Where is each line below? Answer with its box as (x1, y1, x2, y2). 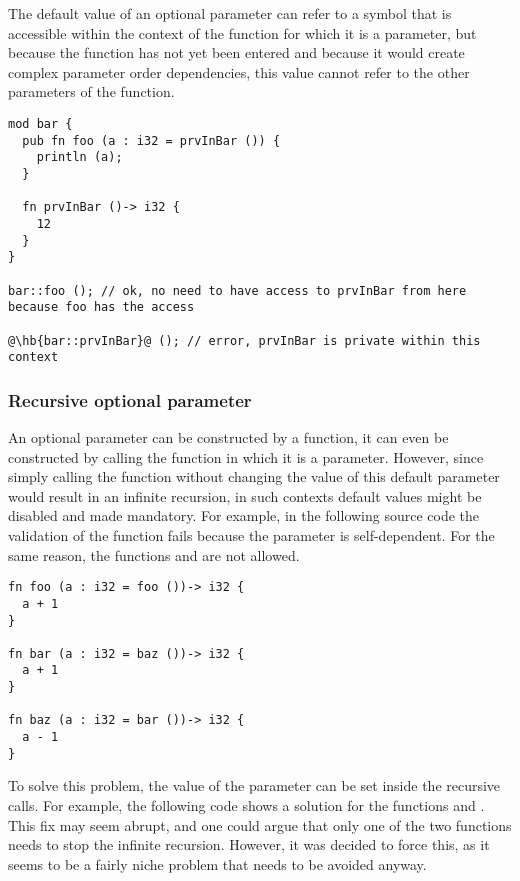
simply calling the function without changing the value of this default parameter (8, 466, 500, 487)
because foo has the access (8, 300, 195, 315)
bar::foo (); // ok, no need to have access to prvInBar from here (8, 283, 467, 298)
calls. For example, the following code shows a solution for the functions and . (8, 795, 485, 815)
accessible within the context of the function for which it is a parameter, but (8, 22, 477, 43)
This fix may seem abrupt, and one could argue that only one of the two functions (8, 814, 512, 835)
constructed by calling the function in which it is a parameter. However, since (8, 446, 484, 467)
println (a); (36, 150, 123, 165)
